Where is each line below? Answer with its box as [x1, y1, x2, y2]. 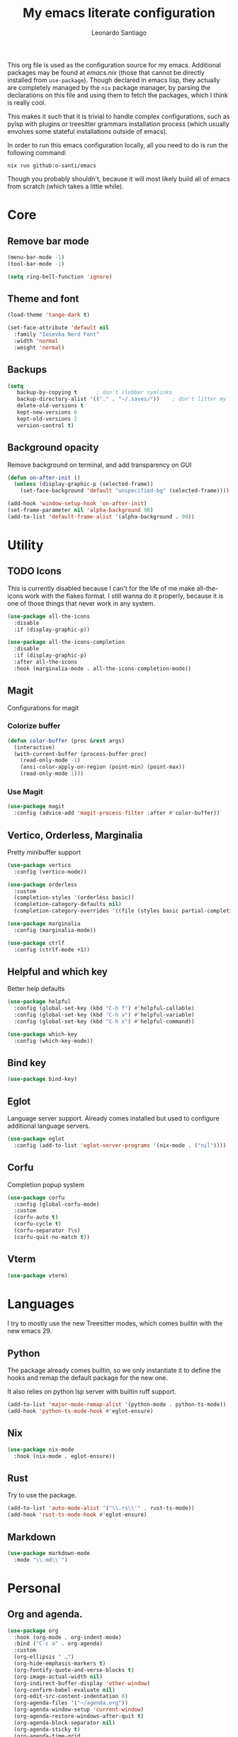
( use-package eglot [7, 1136, 65, 1143]
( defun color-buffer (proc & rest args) [7, 737, 125, 745]
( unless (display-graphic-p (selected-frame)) [13, 480, 154, 488]
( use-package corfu [7, 1194, 65, 1201]
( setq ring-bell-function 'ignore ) [7, 273, 113, 281]
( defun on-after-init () [7, 474, 81, 481]
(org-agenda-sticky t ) [13, 1726, 81, 1733]
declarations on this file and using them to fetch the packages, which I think [7, 91, 228, 99]
